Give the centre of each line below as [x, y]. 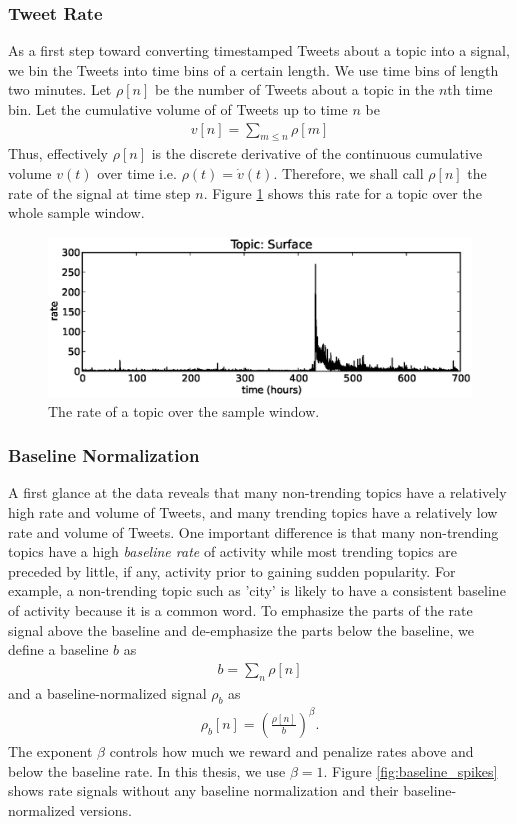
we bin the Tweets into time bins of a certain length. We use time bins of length [253, 69]
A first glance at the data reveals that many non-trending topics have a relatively [257, 492]
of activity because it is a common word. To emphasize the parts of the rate [240, 610]
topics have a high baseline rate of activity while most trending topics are [232, 551]
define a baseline [58, 649]
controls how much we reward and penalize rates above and [291, 750]
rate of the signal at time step [99, 192]
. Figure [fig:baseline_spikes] [410, 770]
